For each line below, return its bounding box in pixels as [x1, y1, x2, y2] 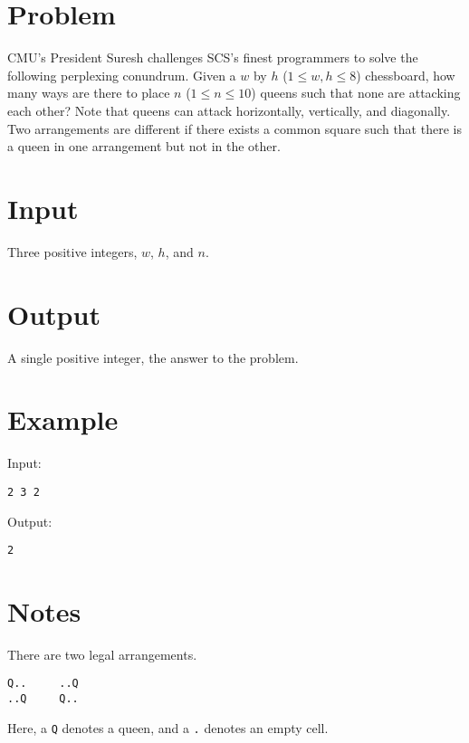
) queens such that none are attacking [251, 83, 461, 102]
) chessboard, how [356, 65, 455, 84]
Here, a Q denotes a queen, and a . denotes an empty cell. [7, 718, 329, 737]
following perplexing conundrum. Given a [7, 65, 236, 84]
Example [7, 401, 119, 438]
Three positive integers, [7, 242, 138, 261]
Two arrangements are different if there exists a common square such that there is [7, 119, 462, 138]
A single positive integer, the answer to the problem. [7, 348, 299, 367]
